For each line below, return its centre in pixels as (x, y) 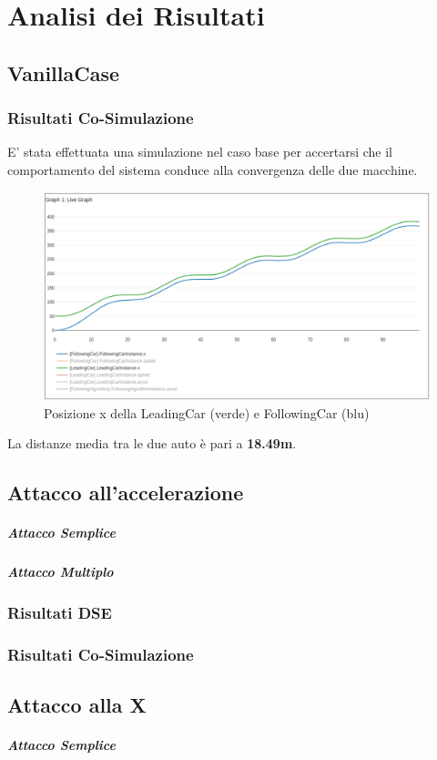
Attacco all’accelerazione (126, 493)
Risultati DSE (60, 613)
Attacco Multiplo (61, 572)
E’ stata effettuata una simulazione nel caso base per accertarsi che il (200, 152)
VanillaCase (64, 72)
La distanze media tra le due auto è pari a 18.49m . (152, 443)
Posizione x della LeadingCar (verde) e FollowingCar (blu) (207, 412)
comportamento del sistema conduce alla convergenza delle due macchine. (213, 169)
